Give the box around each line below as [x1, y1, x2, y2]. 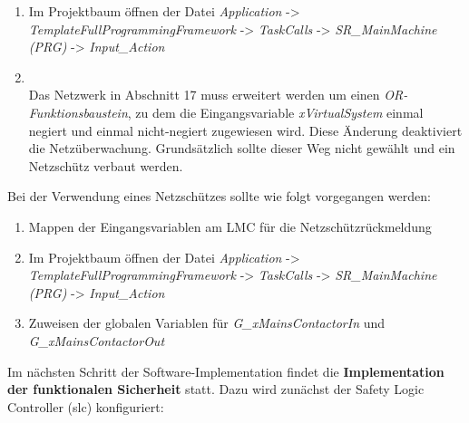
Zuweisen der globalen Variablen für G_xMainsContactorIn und [28, 313, 386, 332]
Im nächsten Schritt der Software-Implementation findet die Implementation [7, 361, 445, 380]
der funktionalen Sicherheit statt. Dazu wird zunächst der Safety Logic [7, 380, 425, 399]
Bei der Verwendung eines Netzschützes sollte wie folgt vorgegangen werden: [7, 187, 431, 206]
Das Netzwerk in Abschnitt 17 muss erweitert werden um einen [28, 85, 380, 104]
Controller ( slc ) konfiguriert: [7, 397, 164, 416]
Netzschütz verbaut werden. [28, 156, 183, 175]
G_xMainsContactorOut [28, 331, 165, 350]
